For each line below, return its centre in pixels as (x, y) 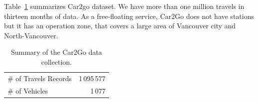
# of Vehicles (28, 90)
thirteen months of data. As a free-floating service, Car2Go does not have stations (129, 16)
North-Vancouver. (31, 35)
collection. (57, 61)
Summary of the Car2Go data (56, 52)
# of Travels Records (40, 78)
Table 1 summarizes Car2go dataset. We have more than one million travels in (124, 6)
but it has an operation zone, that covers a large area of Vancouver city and (120, 26)
